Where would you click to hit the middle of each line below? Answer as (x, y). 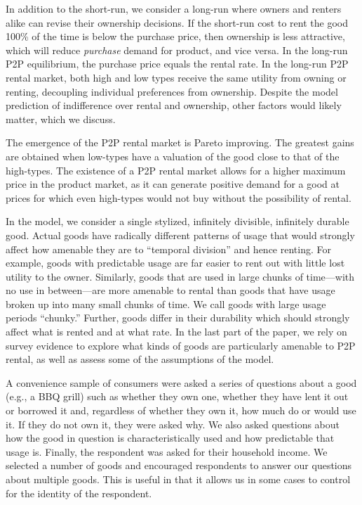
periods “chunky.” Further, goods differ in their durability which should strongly (178, 318)
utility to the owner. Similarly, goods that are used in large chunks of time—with (180, 276)
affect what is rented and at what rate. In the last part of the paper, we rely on (176, 332)
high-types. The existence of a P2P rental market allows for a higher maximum (176, 170)
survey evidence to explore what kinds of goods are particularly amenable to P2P (181, 345)
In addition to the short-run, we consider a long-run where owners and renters (174, 8)
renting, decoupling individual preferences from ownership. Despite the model (172, 91)
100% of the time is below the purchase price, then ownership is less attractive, (175, 36)
